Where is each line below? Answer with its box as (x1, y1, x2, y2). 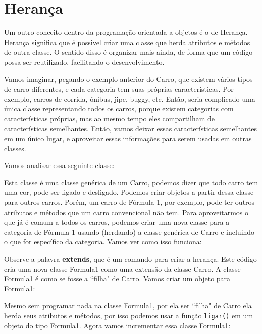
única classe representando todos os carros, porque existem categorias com (4, 103, 234, 114)
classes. (4, 143, 26, 153)
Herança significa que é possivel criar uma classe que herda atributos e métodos (4, 36, 250, 47)
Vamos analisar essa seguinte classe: (4, 160, 115, 171)
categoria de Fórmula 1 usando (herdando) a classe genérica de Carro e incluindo (4, 226, 255, 237)
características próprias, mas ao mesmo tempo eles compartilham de (4, 113, 215, 123)
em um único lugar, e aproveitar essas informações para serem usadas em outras (4, 133, 252, 144)
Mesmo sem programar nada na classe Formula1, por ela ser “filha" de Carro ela (4, 300, 252, 311)
